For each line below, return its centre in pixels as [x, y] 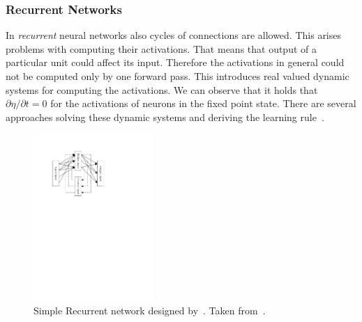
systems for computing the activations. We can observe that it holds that [162, 89]
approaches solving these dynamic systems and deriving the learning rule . [165, 116]
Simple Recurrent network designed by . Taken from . [150, 310]
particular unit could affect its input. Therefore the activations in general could [175, 62]
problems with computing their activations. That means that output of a [161, 48]
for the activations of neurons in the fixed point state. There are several [203, 103]
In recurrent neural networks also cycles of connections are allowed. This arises [174, 35]
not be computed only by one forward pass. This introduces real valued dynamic [178, 76]
